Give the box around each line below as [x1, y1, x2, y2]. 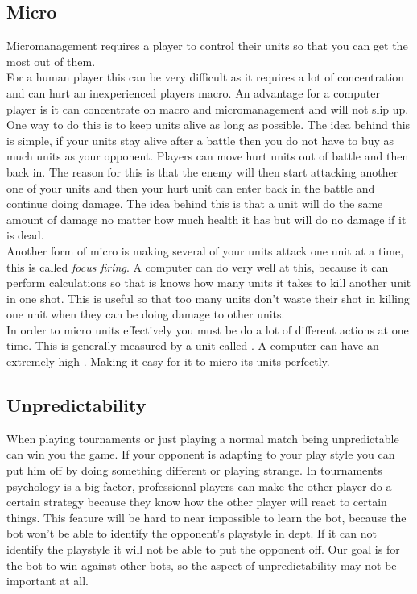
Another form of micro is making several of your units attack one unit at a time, [6, 242, 404, 259]
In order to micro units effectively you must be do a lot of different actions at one [6, 321, 409, 338]
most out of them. [6, 52, 96, 69]
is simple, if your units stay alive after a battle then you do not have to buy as [6, 131, 394, 148]
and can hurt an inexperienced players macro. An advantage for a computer [6, 84, 380, 101]
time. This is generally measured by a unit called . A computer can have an [6, 337, 379, 354]
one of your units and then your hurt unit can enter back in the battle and [6, 179, 375, 196]
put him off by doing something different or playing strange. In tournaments [6, 462, 382, 479]
